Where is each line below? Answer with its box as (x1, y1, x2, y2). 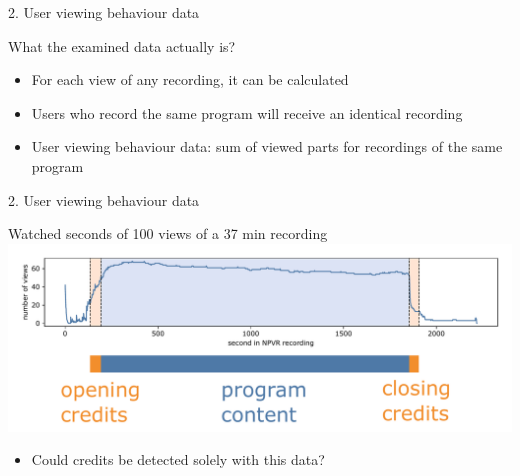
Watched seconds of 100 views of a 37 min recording (8, 223, 328, 244)
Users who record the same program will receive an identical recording (31, 102, 463, 123)
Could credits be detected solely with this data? (31, 449, 325, 470)
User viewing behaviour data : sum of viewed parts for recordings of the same (31, 136, 503, 157)
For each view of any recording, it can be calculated (31, 69, 349, 90)
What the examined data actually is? (8, 35, 236, 56)
